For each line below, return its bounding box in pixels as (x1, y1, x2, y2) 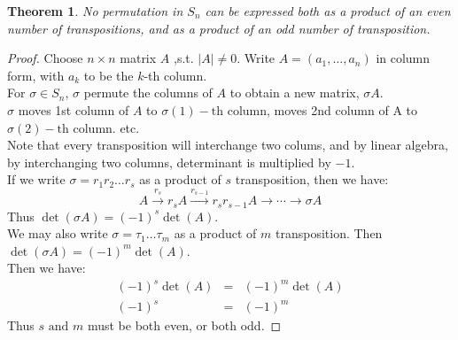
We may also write (7, 224, 108, 243)
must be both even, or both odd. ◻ (87, 316, 282, 335)
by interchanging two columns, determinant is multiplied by (7, 152, 331, 171)
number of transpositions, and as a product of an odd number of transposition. (7, 19, 431, 37)
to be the (83, 66, 134, 84)
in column (376, 49, 431, 67)
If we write (7, 170, 66, 189)
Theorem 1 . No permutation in (7, 2, 183, 19)
